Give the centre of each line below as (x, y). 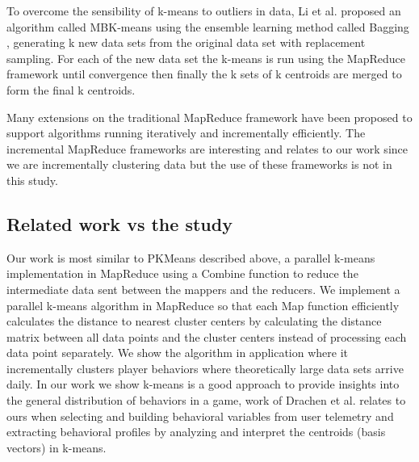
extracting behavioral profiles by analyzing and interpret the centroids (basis (196, 432)
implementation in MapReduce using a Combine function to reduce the (182, 273)
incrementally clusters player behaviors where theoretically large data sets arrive (205, 368)
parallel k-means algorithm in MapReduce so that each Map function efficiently (203, 305)
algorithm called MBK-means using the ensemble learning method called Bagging (208, 26)
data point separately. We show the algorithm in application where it (178, 353)
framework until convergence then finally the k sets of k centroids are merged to (204, 74)
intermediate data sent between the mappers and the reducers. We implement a (203, 289)
